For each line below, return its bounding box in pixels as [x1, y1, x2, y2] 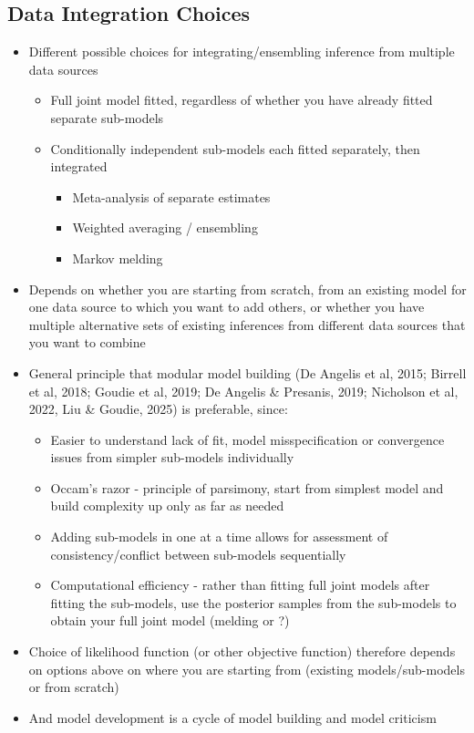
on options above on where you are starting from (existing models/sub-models [28, 659, 465, 678]
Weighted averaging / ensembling [72, 218, 258, 237]
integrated [50, 157, 108, 176]
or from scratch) [28, 677, 119, 697]
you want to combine [28, 333, 146, 352]
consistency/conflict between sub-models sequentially [50, 544, 346, 563]
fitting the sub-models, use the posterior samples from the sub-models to [50, 593, 457, 612]
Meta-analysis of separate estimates [72, 187, 271, 206]
